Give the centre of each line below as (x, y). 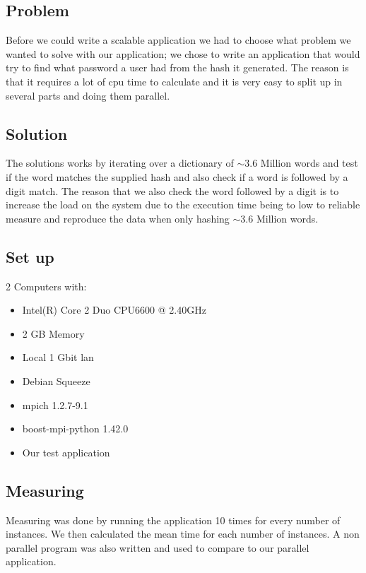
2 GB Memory (53, 333)
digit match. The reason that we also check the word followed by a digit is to (172, 190)
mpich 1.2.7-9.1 (55, 404)
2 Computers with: (46, 286)
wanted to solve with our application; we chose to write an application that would (183, 53)
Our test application (66, 452)
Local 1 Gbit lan (58, 357)
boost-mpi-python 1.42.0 (75, 429)
